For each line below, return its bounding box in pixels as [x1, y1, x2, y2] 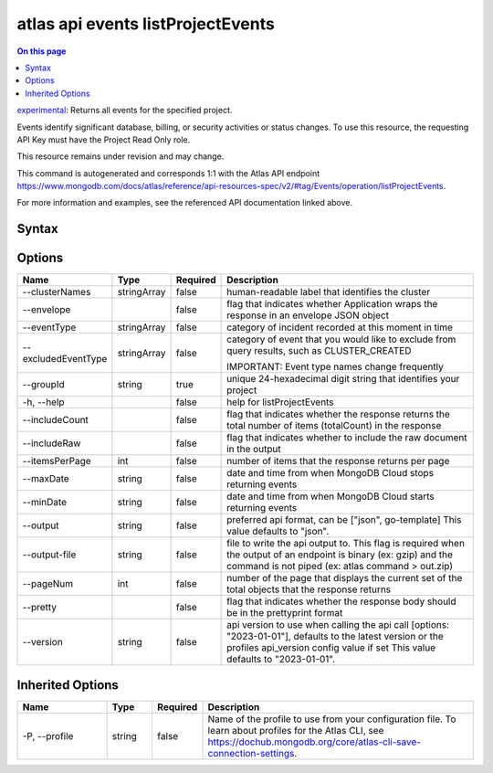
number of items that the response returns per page [226, 455, 450, 468]
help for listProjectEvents [226, 396, 334, 408]
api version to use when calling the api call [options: [226, 619, 450, 631]
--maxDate [22, 472, 70, 485]
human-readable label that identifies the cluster [226, 286, 431, 299]
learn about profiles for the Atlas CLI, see [207, 724, 384, 736]
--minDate [22, 496, 68, 509]
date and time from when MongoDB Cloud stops [226, 467, 434, 480]
